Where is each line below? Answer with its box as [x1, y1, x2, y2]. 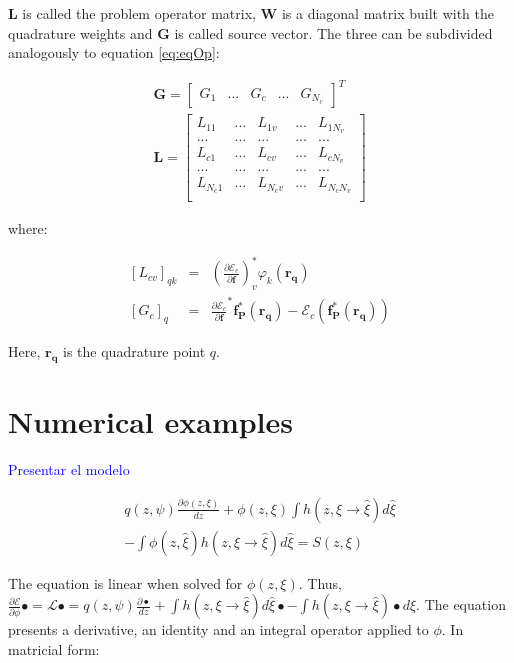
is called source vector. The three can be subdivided [174, 22, 493, 43]
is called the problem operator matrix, [22, 3, 256, 23]
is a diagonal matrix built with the [281, 3, 495, 23]
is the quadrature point [63, 341, 206, 362]
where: [8, 218, 48, 239]
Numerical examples [8, 401, 294, 442]
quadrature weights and [8, 22, 153, 43]
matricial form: [8, 639, 100, 660]
